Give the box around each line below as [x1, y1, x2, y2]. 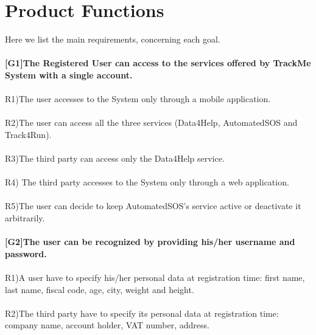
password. [5, 247, 47, 260]
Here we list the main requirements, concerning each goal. [5, 33, 220, 46]
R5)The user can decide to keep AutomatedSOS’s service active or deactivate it [5, 199, 301, 212]
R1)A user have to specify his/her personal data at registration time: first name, [5, 271, 305, 283]
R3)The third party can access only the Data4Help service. [5, 152, 225, 165]
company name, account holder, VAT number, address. [5, 319, 209, 331]
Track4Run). [5, 128, 52, 140]
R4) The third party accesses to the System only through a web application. [5, 176, 289, 188]
